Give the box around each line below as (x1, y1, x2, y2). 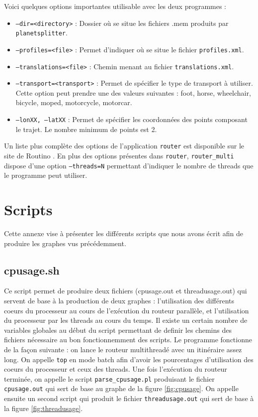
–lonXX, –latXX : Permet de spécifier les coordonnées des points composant (15, 114, 248, 125)
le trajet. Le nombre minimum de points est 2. (15, 124, 157, 134)
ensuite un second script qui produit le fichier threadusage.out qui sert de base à (4, 393, 254, 404)
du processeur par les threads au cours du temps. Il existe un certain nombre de (4, 315, 248, 325)
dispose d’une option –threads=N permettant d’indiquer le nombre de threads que (4, 160, 254, 170)
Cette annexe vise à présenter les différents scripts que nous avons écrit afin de (4, 228, 244, 238)
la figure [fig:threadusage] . (4, 403, 83, 413)
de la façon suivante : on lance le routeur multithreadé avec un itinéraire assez (4, 344, 242, 354)
